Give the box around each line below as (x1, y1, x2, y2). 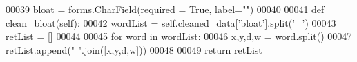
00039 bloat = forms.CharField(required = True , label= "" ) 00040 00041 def (6, 2, 325, 16)
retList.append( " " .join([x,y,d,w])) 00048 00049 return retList (6, 42, 262, 56)
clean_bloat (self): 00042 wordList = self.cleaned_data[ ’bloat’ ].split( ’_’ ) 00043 (6, 15, 336, 30)
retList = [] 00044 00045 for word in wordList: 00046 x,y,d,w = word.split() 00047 (6, 29, 352, 43)
